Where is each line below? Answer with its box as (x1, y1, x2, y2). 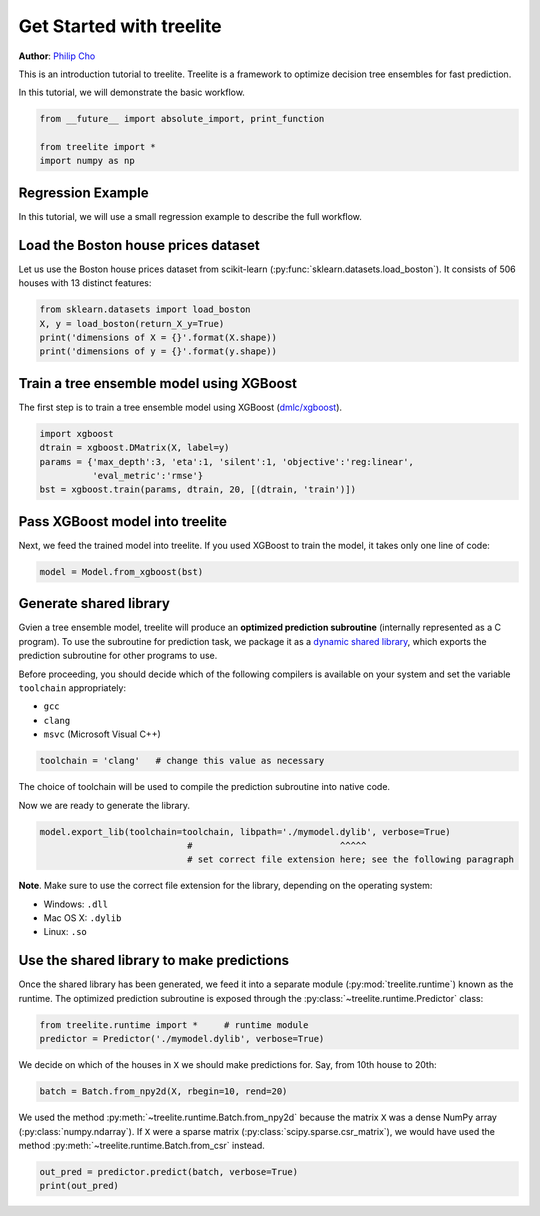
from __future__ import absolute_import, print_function (39, 113, 325, 125)
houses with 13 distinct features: (18, 277, 152, 289)
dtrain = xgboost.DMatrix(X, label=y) (39, 442, 230, 454)
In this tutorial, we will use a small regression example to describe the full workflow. (18, 210, 362, 222)
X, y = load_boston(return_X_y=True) (39, 318, 225, 329)
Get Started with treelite (18, 15, 222, 37)
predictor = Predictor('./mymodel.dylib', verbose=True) (39, 1033, 325, 1045)
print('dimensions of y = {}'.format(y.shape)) (39, 346, 277, 357)
